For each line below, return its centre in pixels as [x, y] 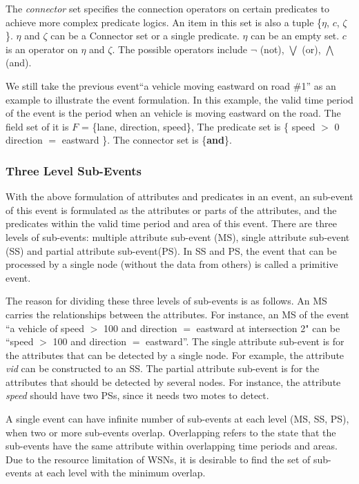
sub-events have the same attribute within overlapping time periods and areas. [172, 446]
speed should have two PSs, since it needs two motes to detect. [137, 395]
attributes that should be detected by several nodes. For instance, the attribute [173, 381]
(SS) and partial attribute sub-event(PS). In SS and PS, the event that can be [171, 250]
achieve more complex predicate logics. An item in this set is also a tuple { [164, 22]
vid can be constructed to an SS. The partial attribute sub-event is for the [163, 368]
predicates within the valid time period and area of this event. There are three [171, 223]
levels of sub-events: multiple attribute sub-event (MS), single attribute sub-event [178, 236]
